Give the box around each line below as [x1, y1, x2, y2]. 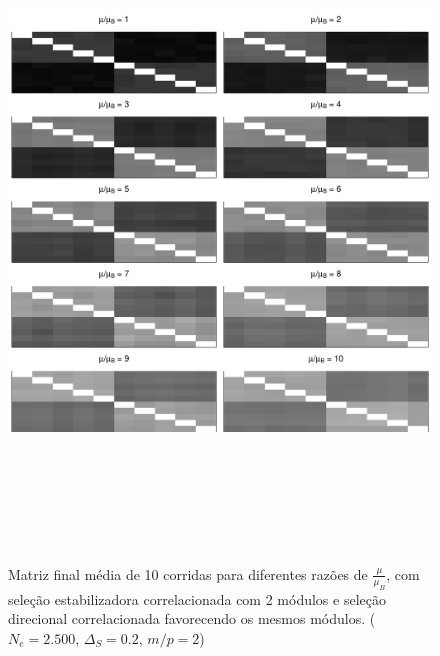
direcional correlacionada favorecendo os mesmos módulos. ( [8, 608, 376, 629]
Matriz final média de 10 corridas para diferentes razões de [8, 563, 368, 584]
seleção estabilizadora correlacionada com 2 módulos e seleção [8, 588, 386, 609]
